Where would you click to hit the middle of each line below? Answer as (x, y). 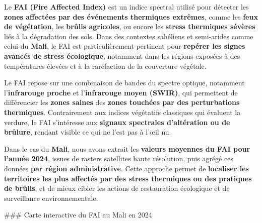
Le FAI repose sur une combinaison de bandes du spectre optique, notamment (124, 83)
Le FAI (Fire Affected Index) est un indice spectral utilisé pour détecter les (126, 7)
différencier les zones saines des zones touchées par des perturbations (122, 102)
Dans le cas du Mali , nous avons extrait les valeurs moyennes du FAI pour (127, 148)
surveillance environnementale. (51, 198)
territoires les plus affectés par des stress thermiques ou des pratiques (128, 178)
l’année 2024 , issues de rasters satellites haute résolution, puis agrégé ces (119, 158)
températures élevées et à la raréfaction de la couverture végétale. (105, 66)
